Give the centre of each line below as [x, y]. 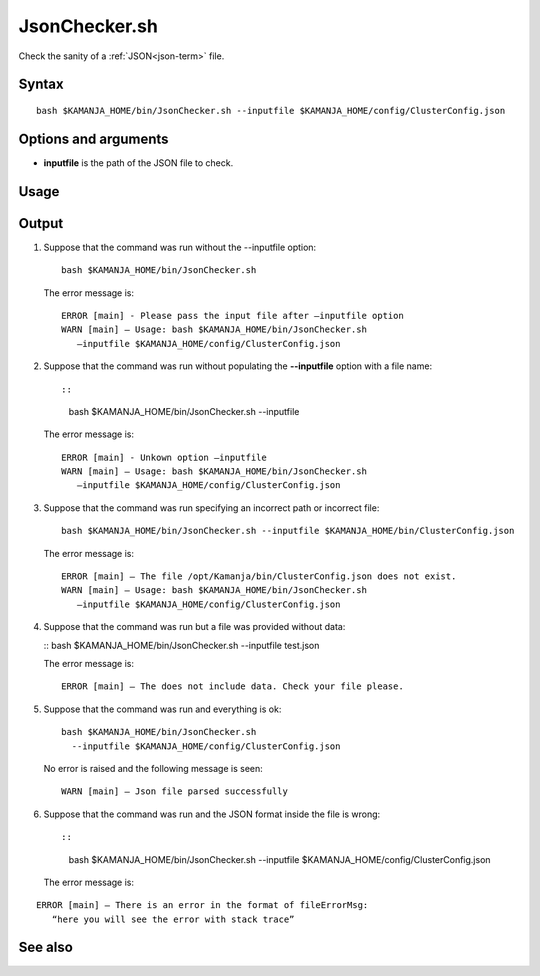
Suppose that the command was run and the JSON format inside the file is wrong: [212, 814]
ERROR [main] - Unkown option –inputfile [164, 457]
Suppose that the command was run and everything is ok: [162, 709]
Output [41, 223]
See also [46, 947]
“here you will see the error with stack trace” [173, 919]
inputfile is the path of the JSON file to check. [138, 162]
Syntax [41, 84]
